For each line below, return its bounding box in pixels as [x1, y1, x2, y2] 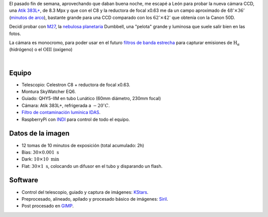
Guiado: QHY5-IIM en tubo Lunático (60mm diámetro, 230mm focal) [21, 96, 161, 102]
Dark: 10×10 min [21, 156, 60, 162]
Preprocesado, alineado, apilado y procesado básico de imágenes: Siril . [21, 196, 168, 202]
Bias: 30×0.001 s [21, 149, 59, 155]
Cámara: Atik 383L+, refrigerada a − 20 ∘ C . [21, 102, 110, 108]
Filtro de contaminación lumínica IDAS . [21, 109, 101, 115]
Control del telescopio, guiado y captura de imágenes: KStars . [21, 189, 149, 195]
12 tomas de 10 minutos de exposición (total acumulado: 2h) [21, 142, 144, 148]
